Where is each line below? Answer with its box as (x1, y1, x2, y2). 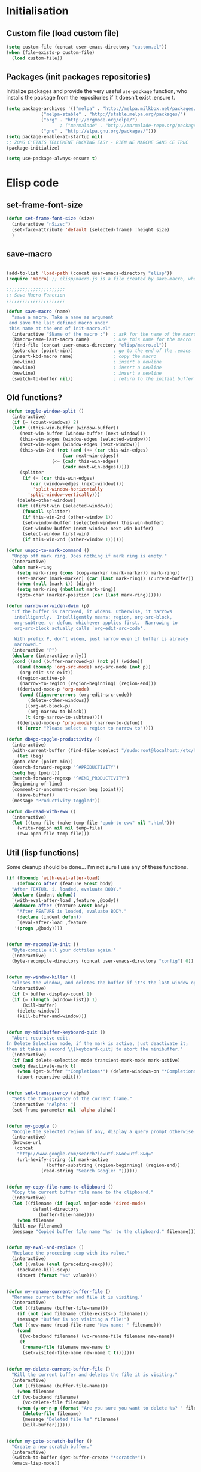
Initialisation (6, 4, 69, 18)
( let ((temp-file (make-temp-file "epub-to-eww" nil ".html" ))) (11, 820, 175, 826)
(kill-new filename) (11, 1223, 63, 1229)
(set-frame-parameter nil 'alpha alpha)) (11, 1107, 117, 1113)
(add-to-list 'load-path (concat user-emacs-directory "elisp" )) (6, 270, 172, 276)
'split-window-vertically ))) (28, 492, 100, 498)
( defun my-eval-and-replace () (6, 1244, 84, 1250)
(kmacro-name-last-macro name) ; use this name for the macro (11, 336, 191, 343)
